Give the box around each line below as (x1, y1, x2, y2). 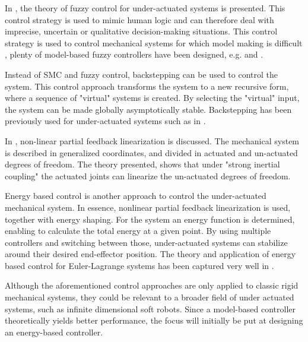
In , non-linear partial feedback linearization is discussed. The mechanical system (5, 134, 300, 147)
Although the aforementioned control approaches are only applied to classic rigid (5, 279, 299, 292)
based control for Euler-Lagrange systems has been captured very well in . (5, 259, 274, 271)
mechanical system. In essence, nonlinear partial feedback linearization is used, (5, 201, 291, 213)
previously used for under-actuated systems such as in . (5, 115, 206, 127)
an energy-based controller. (5, 325, 103, 338)
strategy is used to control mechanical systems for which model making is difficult (5, 36, 303, 49)
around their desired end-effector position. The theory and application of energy (5, 248, 296, 260)
